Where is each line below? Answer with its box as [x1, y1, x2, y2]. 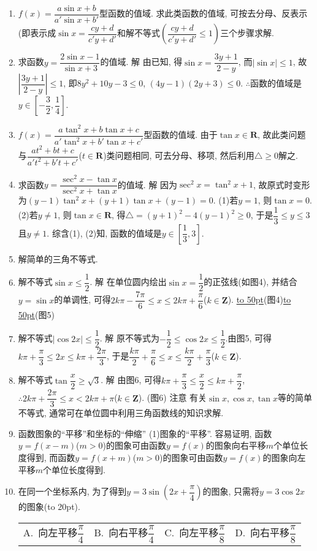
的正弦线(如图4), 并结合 [204, 275, 297, 288]
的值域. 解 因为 [117, 178, 178, 191]
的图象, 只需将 [202, 485, 259, 498]
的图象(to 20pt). [18, 500, 80, 513]
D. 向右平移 [235, 525, 290, 539]
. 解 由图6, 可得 [101, 373, 162, 386]
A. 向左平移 [23, 525, 78, 539]
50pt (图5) [18, 308, 55, 321]
